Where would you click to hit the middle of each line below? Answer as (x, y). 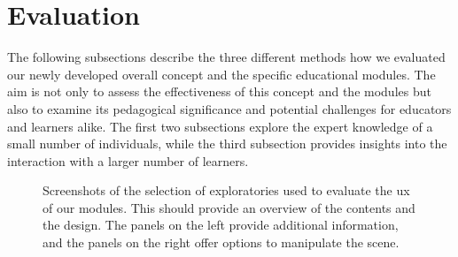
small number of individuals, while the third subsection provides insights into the (227, 144)
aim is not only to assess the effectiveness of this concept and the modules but (219, 91)
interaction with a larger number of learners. (128, 160)
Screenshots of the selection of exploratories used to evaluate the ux (226, 190)
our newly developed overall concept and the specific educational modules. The (221, 74)
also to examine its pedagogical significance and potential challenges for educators (229, 108)
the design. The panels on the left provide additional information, (221, 225)
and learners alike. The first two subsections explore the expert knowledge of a (220, 126)
